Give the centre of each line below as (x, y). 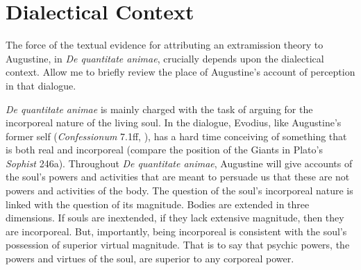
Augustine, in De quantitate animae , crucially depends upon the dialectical (165, 58)
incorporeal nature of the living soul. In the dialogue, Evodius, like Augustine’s (174, 123)
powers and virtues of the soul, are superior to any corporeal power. (150, 259)
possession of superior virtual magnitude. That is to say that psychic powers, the (178, 245)
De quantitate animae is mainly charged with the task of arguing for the (159, 109)
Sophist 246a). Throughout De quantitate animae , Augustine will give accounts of (179, 163)
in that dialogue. (41, 85)
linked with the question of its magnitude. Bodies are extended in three (158, 204)
